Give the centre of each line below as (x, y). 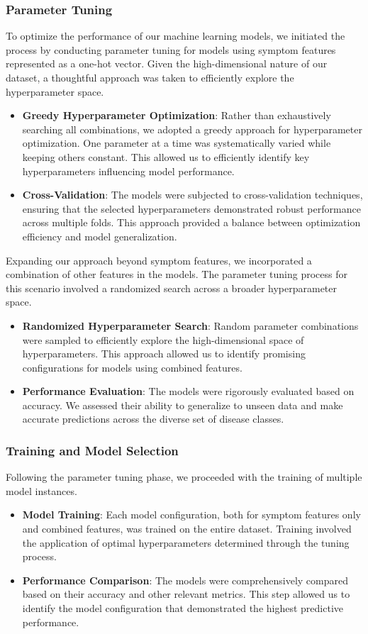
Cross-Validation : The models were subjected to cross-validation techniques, (193, 195)
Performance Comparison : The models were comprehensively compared (185, 580)
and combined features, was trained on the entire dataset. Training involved (187, 529)
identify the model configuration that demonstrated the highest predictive (183, 608)
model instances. (41, 490)
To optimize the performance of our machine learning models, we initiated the (175, 36)
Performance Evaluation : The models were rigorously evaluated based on (188, 391)
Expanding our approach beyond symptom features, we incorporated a (159, 260)
